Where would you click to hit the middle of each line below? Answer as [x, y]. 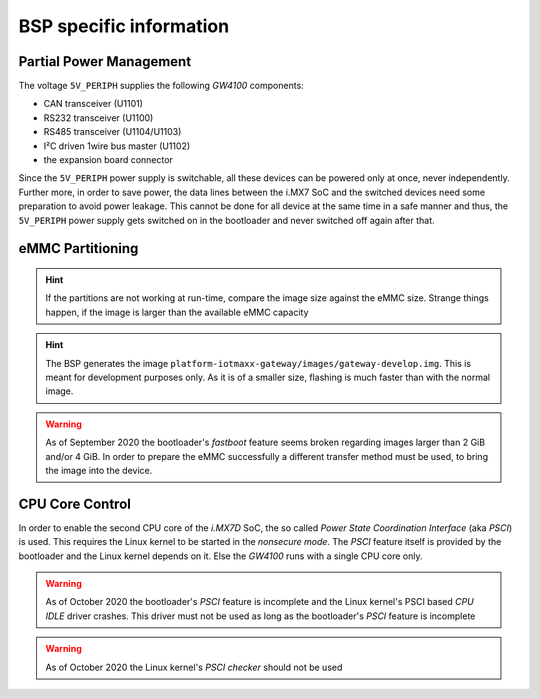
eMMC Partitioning [78, 248]
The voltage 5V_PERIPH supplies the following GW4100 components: [161, 86]
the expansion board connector [108, 160]
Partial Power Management [105, 61]
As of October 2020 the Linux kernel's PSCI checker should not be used [194, 667]
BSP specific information [124, 26]
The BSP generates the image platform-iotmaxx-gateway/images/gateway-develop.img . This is [258, 363]
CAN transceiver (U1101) [93, 104]
